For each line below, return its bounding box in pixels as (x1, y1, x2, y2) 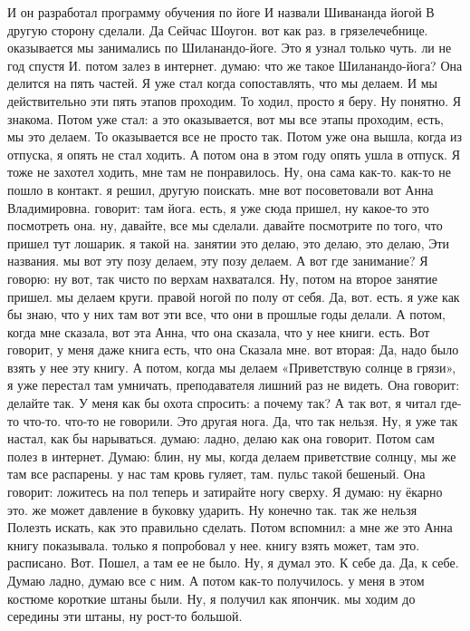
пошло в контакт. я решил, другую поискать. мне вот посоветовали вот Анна (7, 180, 434, 199)
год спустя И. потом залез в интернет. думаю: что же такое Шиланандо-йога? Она (7, 55, 463, 74)
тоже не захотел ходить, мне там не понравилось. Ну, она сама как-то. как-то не (7, 162, 452, 181)
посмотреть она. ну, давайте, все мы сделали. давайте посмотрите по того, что (7, 216, 443, 235)
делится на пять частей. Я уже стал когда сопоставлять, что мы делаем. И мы (7, 73, 437, 92)
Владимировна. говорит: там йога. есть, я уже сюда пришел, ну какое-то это (7, 198, 429, 217)
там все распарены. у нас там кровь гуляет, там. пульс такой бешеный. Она (7, 464, 426, 483)
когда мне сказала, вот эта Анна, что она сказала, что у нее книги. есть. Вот (7, 322, 430, 341)
